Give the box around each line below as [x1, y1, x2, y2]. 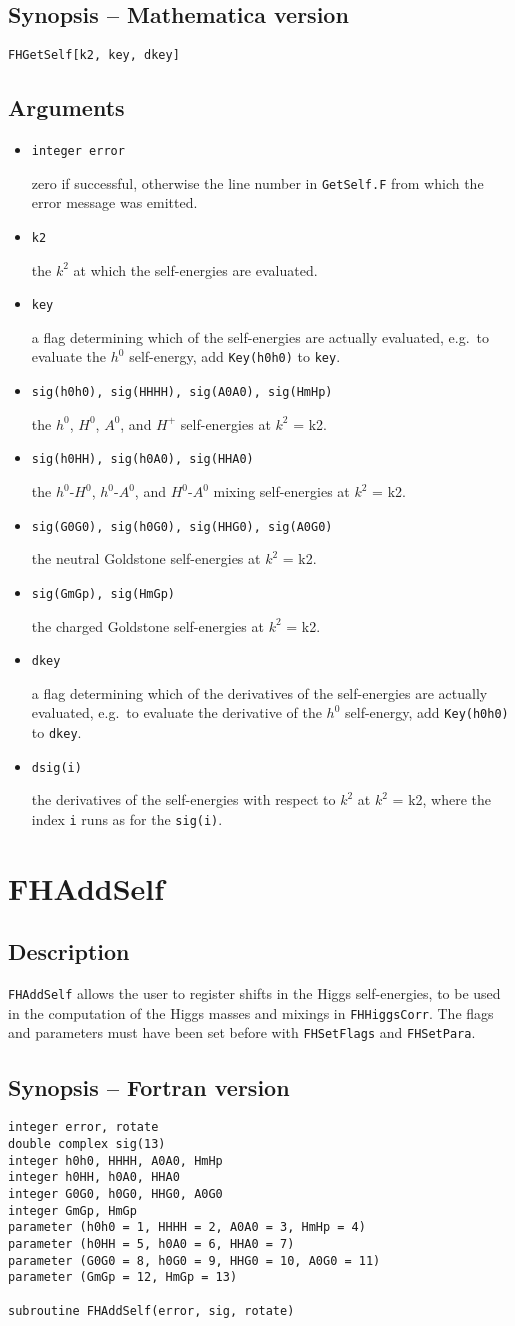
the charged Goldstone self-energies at [31, 615, 264, 636]
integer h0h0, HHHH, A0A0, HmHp [8, 1153, 223, 1168]
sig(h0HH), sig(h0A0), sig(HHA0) [31, 452, 254, 467]
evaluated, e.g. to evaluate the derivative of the [31, 702, 322, 723]
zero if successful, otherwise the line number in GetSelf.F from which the [31, 172, 484, 193]
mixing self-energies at [213, 481, 350, 502]
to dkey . [31, 722, 82, 743]
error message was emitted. [31, 192, 198, 213]
